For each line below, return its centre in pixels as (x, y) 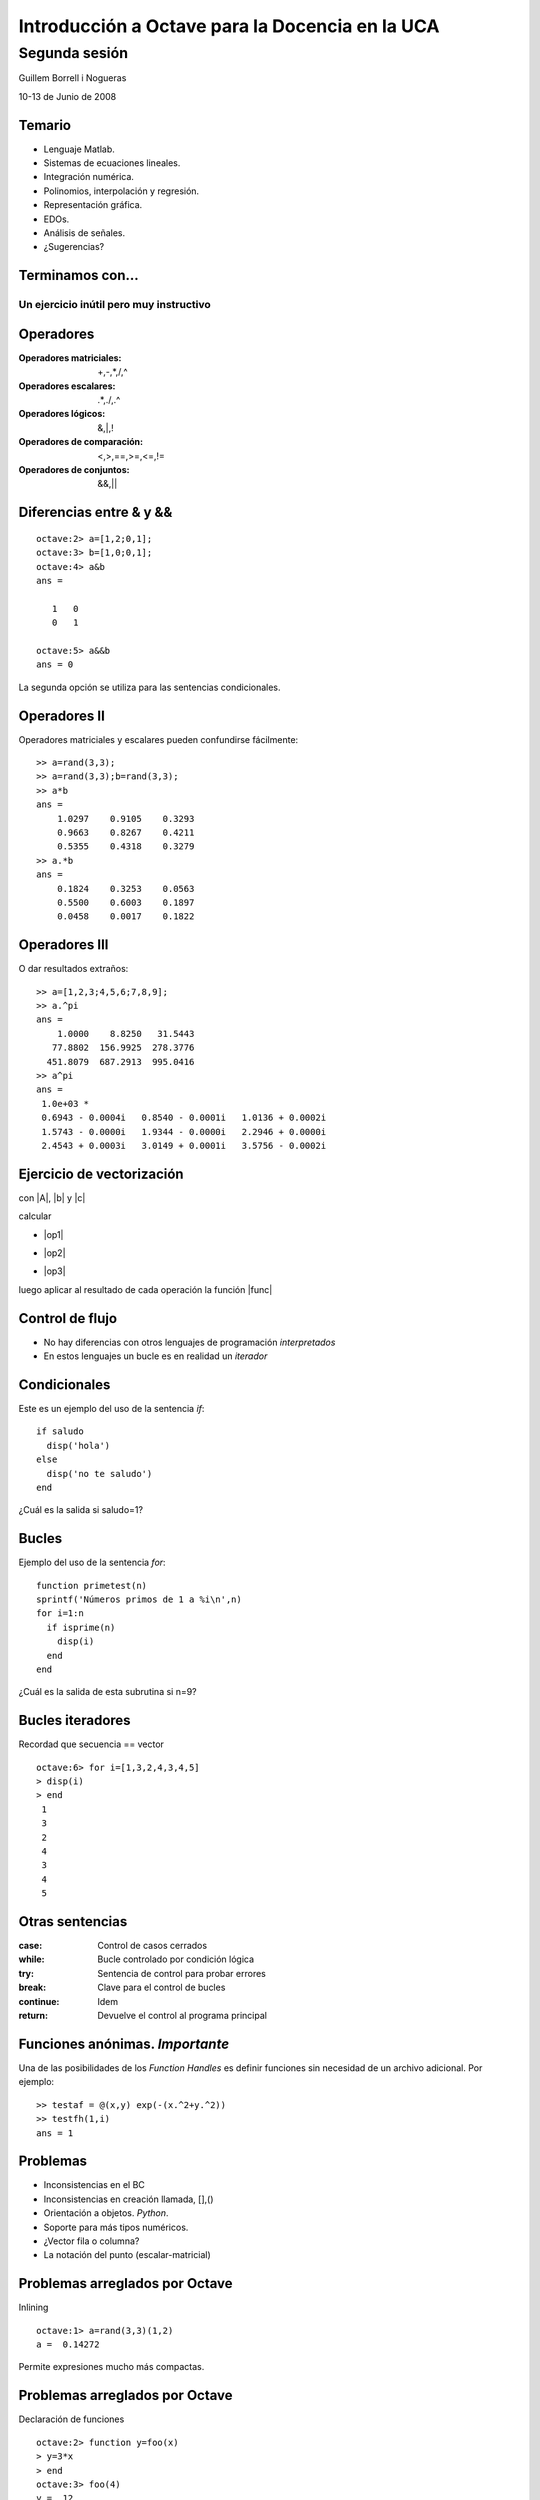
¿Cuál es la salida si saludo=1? (81, 1510)
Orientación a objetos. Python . (106, 2213)
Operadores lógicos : (62, 414)
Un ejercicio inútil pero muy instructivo (115, 305)
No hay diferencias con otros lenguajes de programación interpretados (189, 1342)
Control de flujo (68, 1318)
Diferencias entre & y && (95, 512)
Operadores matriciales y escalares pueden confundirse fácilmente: (158, 739)
